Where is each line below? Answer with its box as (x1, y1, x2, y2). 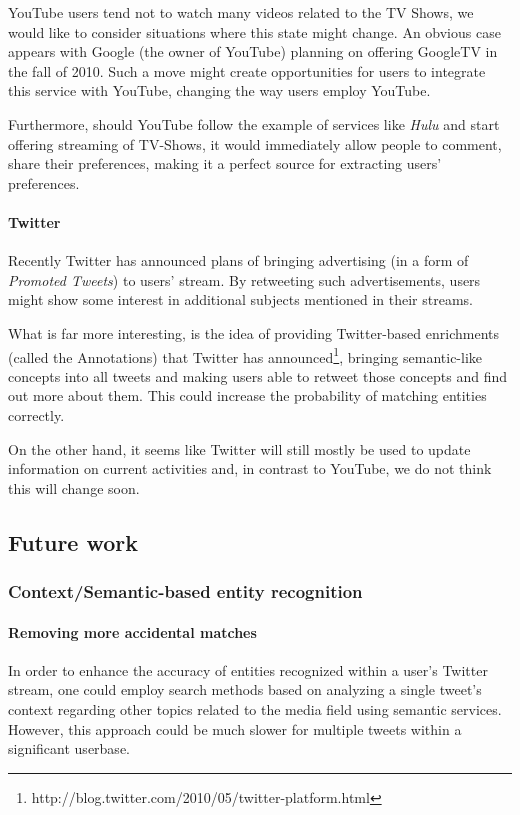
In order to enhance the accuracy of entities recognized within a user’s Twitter (8, 659, 488, 680)
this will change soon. (8, 477, 140, 498)
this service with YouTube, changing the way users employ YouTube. (8, 80, 431, 101)
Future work (8, 526, 139, 557)
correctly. (8, 404, 65, 425)
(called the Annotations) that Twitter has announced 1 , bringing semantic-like (8, 343, 483, 367)
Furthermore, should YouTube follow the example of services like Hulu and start (8, 113, 500, 134)
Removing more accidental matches (8, 621, 257, 642)
